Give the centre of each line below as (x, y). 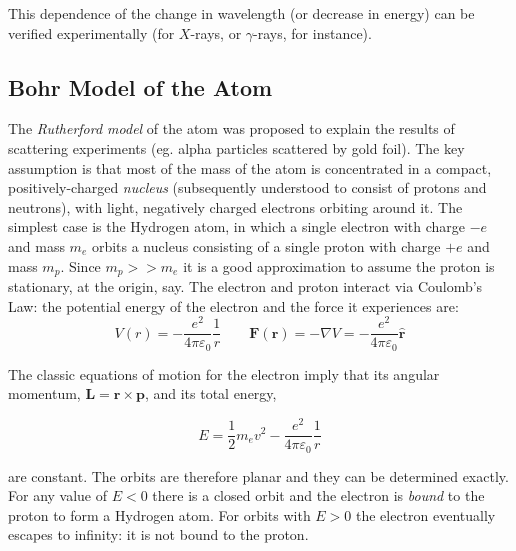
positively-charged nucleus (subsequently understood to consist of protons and (247, 187)
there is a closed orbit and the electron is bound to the (318, 495)
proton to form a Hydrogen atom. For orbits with (159, 514)
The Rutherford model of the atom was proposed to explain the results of (231, 128)
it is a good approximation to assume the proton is (339, 265)
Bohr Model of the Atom (140, 86)
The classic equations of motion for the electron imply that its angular (224, 373)
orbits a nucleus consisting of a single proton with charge (266, 245)
